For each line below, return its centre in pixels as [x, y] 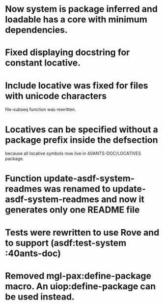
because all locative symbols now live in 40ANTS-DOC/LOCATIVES [73, 153]
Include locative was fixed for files [77, 85]
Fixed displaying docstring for [68, 52]
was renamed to [77, 189]
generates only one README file [72, 210]
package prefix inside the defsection [82, 140]
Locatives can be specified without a [82, 129]
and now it [123, 199]
